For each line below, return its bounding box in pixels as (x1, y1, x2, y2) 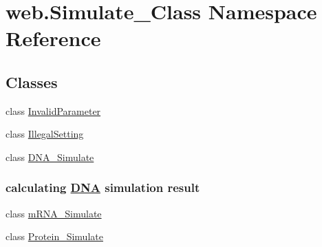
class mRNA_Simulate (6, 206, 102, 220)
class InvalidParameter (6, 103, 101, 118)
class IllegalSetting (6, 127, 84, 141)
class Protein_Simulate (6, 229, 103, 244)
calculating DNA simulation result (6, 179, 200, 196)
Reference (6, 24, 101, 52)
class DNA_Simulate (6, 149, 94, 164)
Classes (6, 71, 58, 92)
